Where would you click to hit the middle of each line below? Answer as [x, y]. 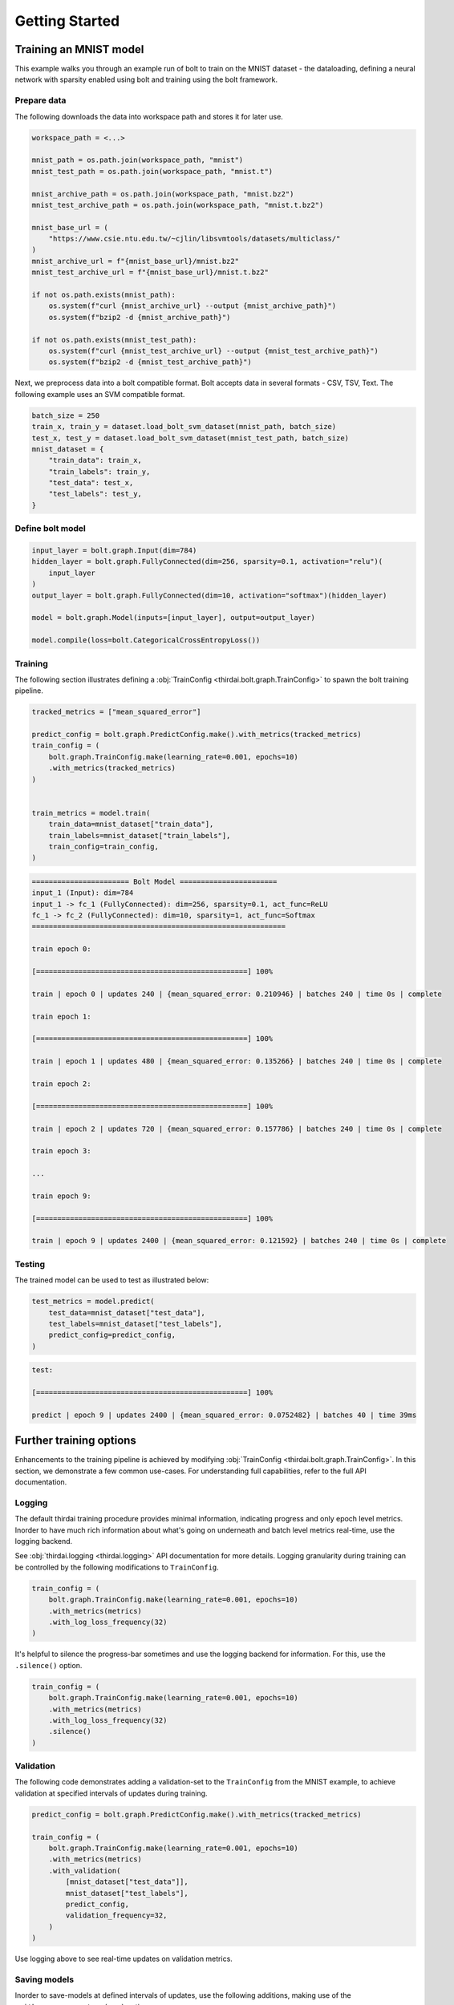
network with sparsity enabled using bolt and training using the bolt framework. [146, 79]
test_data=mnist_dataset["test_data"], [127, 1312]
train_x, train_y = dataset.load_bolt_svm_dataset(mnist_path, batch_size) [184, 427]
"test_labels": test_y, [95, 494]
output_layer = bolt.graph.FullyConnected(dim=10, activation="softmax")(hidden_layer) [209, 595]
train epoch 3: [61, 1151]
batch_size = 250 [66, 415]
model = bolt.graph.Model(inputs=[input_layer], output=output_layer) [174, 618]
